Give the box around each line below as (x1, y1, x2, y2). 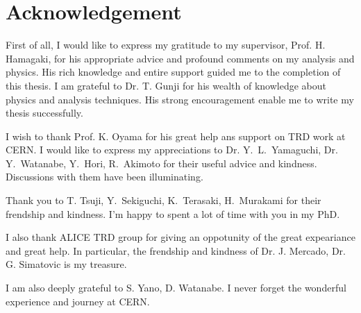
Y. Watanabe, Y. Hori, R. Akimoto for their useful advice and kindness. (6, 155, 317, 170)
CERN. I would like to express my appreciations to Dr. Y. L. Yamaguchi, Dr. (6, 142, 338, 157)
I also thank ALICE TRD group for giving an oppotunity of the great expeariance (6, 230, 355, 244)
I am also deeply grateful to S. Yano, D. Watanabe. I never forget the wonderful (6, 280, 346, 295)
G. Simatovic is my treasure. (6, 257, 127, 271)
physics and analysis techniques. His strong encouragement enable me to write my (6, 92, 354, 106)
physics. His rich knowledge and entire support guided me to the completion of (6, 65, 341, 79)
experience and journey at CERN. (6, 294, 150, 308)
